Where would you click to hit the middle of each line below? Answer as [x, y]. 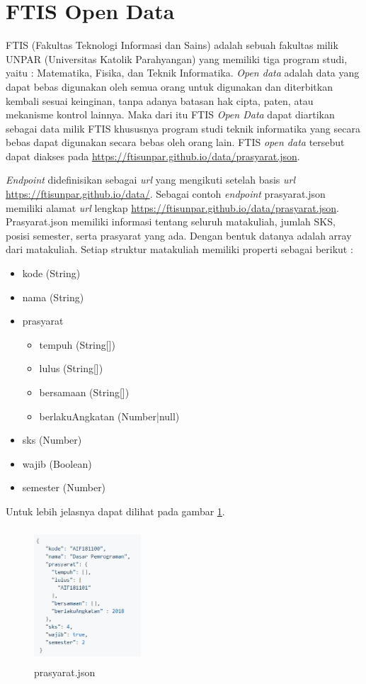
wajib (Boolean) [57, 463]
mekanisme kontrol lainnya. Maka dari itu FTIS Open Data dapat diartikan [170, 114]
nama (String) [53, 297]
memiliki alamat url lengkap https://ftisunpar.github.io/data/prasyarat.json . [173, 207]
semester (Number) [64, 487]
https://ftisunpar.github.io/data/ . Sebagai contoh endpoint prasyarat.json [166, 194]
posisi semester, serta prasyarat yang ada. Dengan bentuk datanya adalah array [179, 235]
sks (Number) [52, 440]
